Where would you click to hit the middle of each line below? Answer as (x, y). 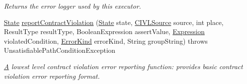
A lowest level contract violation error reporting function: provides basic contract (123, 66)
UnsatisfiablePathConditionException (60, 50)
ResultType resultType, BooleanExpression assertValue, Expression (104, 31)
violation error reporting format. (52, 76)
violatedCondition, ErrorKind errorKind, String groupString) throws (106, 41)
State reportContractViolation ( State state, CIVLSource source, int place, (114, 22)
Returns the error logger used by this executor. (73, 6)
